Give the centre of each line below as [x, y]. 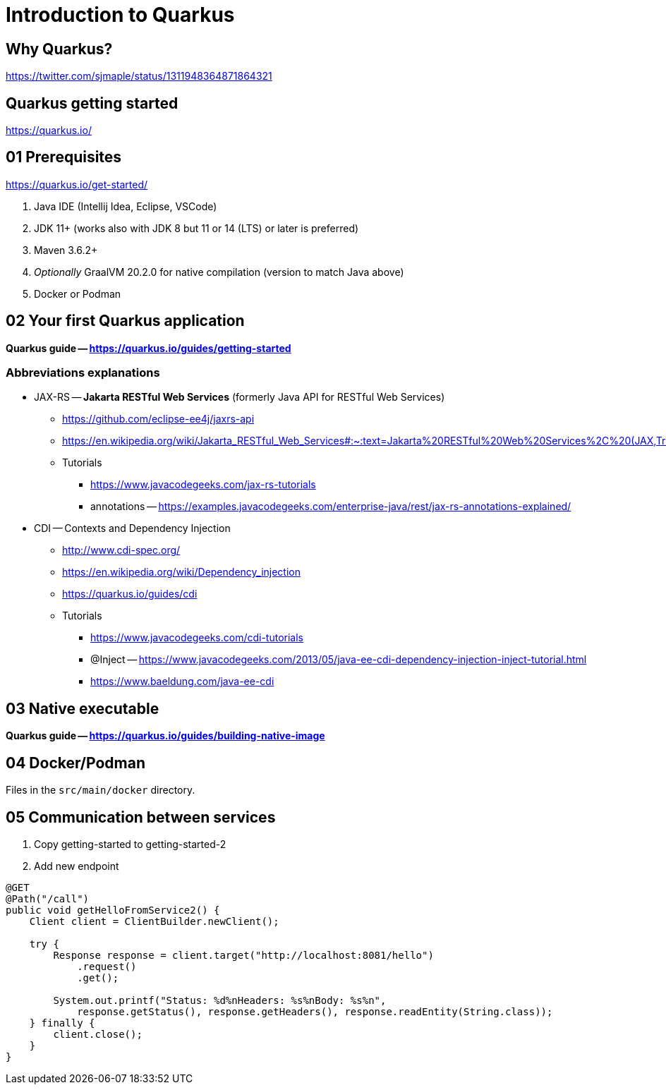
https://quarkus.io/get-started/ [77, 184]
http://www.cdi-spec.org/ [121, 550]
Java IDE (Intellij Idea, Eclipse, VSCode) [126, 206]
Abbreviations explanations [83, 373]
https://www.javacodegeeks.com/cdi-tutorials [197, 638]
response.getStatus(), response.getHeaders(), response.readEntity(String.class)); [315, 1011]
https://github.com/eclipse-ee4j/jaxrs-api [158, 419]
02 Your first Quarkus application [125, 321]
